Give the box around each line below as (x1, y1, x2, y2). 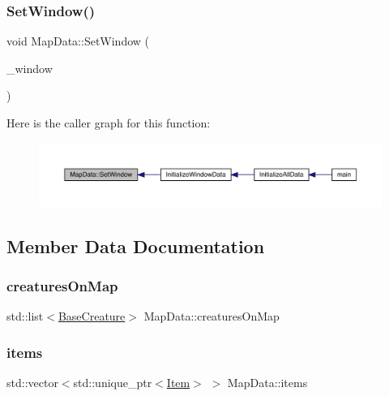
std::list (6, 308, 44, 325)
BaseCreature (58, 308, 126, 325)
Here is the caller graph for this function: (6, 114, 211, 131)
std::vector (6, 374, 58, 391)
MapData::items (227, 374, 308, 391)
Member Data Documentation (6, 233, 265, 258)
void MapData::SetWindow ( (6, 32, 150, 49)
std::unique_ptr (73, 374, 152, 391)
